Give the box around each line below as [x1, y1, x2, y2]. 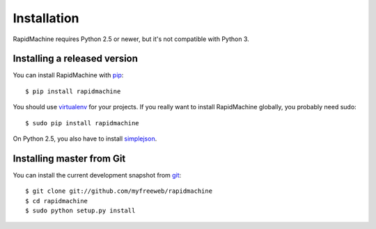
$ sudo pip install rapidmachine [25, 119, 139, 127]
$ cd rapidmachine [25, 197, 88, 205]
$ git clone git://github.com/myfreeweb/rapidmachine [25, 187, 212, 195]
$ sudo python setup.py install [25, 207, 136, 215]
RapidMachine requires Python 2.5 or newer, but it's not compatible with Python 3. [13, 35, 250, 43]
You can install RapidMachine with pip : [13, 71, 124, 79]
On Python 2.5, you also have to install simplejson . [13, 134, 157, 143]
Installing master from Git [13, 152, 126, 164]
